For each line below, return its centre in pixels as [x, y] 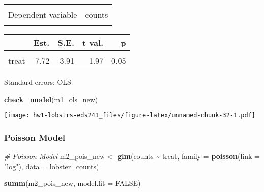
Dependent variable [43, 14]
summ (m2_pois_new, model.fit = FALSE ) [72, 183]
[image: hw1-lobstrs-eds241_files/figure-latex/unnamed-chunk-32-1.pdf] [130, 116]
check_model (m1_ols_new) [51, 99]
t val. [93, 42]
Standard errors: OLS [38, 82]
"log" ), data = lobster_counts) [52, 166]
